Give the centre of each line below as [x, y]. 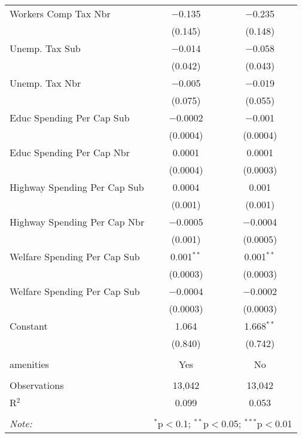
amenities [29, 364]
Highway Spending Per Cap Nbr [77, 222]
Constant [29, 326]
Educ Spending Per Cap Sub [70, 118]
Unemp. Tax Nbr [45, 83]
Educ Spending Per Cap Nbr [70, 152]
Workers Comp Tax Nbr [60, 13]
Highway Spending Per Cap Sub [77, 187]
